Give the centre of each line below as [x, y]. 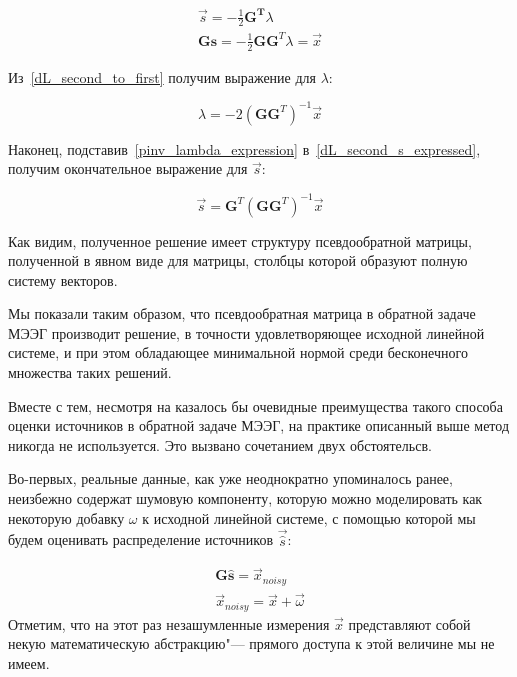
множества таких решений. [90, 372]
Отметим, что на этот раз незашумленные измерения [169, 623]
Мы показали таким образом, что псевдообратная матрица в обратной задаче [242, 313]
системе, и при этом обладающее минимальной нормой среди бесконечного [238, 352]
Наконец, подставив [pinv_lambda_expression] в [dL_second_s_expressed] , [244, 148]
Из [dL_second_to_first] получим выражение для [162, 76]
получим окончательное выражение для [128, 168]
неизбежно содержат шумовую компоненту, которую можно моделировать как [245, 498]
